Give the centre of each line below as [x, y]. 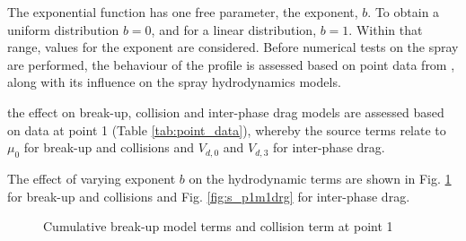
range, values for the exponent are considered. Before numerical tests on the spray [233, 47]
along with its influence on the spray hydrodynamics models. [174, 82]
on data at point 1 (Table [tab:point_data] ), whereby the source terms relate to [227, 129]
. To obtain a [404, 12]
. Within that [386, 29]
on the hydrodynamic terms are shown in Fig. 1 [320, 178]
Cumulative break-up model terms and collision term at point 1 [218, 226]
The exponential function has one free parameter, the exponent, [183, 12]
